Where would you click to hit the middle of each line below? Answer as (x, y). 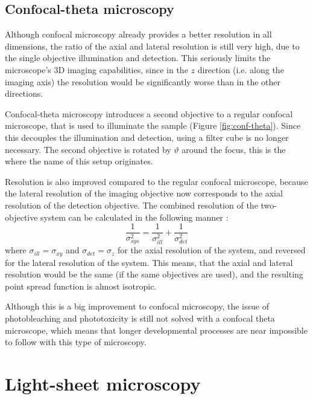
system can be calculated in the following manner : (134, 217)
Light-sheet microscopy (103, 384)
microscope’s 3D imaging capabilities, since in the (96, 69)
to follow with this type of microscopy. (76, 342)
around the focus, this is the (234, 149)
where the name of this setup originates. (79, 161)
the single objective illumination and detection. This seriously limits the (138, 58)
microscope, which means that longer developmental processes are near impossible (156, 330)
